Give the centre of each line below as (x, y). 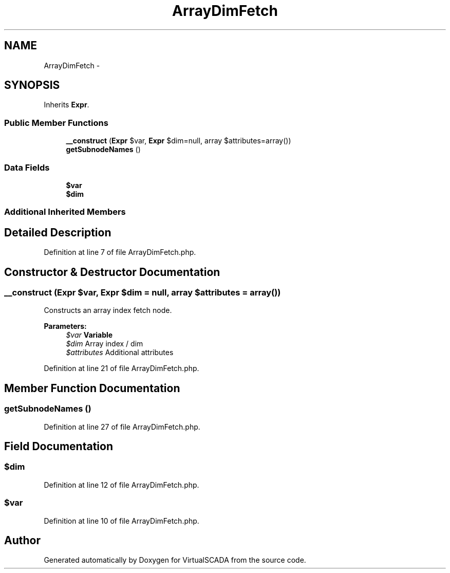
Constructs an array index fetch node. (108, 310)
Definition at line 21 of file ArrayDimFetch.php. (121, 368)
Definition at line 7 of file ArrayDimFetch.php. (120, 252)
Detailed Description (58, 232)
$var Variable (89, 335)
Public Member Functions (56, 123)
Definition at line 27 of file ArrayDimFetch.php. (122, 427)
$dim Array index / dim (105, 344)
